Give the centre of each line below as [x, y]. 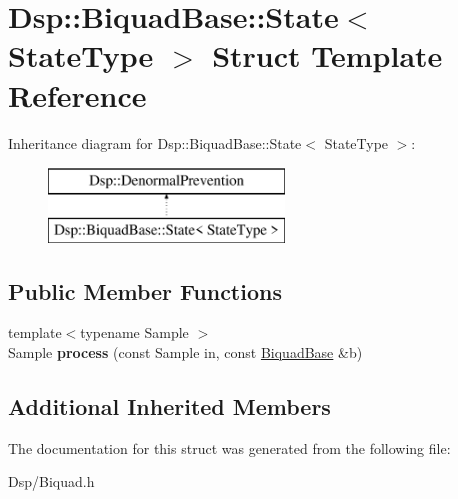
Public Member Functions [145, 290]
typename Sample [134, 332]
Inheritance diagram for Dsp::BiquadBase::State [155, 142]
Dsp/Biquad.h [51, 481]
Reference [77, 94]
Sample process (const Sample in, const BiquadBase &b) [185, 352]
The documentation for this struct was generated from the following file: [229, 447]
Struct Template [327, 55]
